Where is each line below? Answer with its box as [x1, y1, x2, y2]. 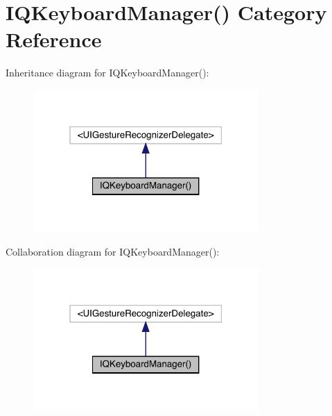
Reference [6, 25, 102, 53]
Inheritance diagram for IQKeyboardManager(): [6, 65, 209, 80]
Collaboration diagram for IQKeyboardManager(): [6, 244, 220, 258]
